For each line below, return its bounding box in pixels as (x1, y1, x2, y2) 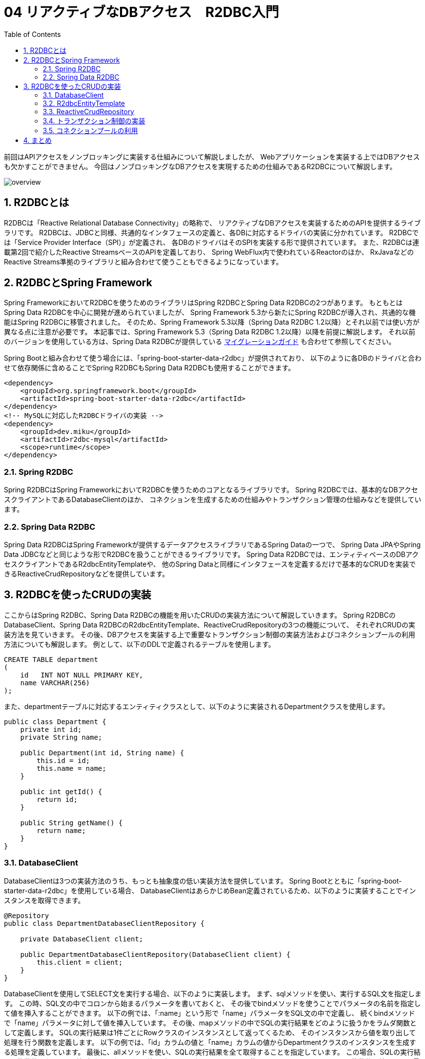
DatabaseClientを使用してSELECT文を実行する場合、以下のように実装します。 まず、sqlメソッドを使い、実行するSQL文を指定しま (4, 989, 422, 998)
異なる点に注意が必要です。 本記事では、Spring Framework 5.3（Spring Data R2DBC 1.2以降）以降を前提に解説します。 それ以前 (4, 328, 416, 336)
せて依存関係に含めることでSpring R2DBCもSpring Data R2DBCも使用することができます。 (4, 364, 295, 372)
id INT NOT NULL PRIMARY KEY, (20, 671, 143, 679)
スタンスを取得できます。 (4, 896, 85, 904)
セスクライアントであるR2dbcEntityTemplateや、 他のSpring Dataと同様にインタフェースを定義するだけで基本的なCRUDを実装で (4, 559, 416, 568)
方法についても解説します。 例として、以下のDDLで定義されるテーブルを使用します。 (4, 640, 275, 648)
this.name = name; (36, 764, 106, 772)
